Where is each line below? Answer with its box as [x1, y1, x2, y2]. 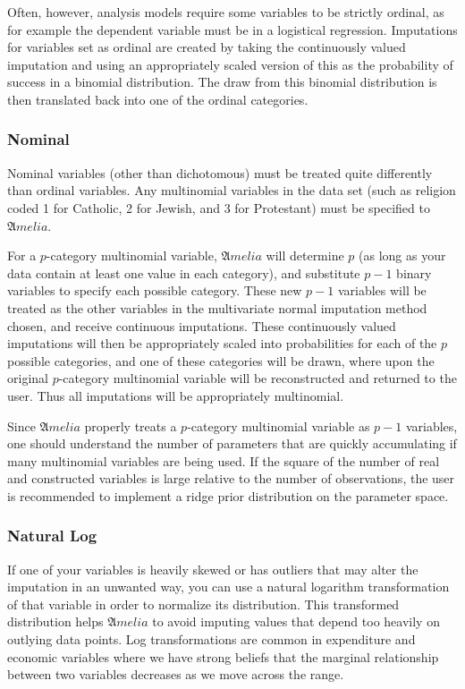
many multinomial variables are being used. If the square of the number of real [7, 451, 440, 470]
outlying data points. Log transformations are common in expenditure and [7, 630, 416, 649]
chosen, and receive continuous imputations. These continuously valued [7, 316, 396, 335]
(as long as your [359, 246, 446, 265]
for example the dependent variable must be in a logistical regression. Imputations [7, 20, 458, 38]
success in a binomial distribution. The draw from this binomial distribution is [7, 72, 437, 91]
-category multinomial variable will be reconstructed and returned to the [58, 369, 457, 387]
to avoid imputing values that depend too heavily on [152, 612, 440, 631]
